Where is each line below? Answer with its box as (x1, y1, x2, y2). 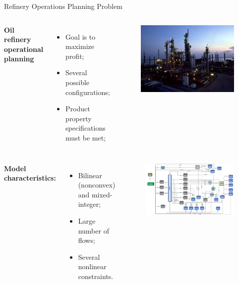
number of (78, 225, 109, 236)
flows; (78, 235, 95, 245)
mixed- (91, 189, 113, 199)
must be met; (65, 132, 106, 142)
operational (4, 44, 44, 54)
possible (65, 77, 90, 87)
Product (65, 103, 90, 114)
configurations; (65, 87, 110, 97)
